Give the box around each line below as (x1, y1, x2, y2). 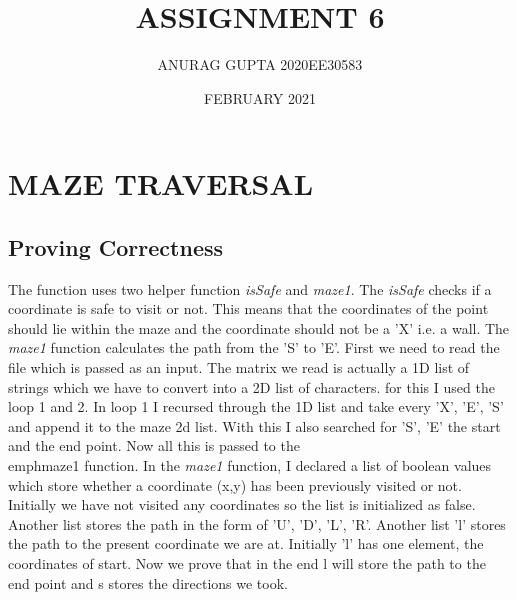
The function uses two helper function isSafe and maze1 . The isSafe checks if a (8, 278, 492, 299)
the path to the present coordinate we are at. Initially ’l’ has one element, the (8, 533, 484, 554)
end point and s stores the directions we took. (8, 572, 288, 593)
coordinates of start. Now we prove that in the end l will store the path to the (8, 553, 486, 574)
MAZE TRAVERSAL (8, 163, 314, 204)
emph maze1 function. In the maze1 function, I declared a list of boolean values (8, 455, 492, 476)
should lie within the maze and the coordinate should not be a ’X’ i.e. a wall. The (8, 317, 510, 338)
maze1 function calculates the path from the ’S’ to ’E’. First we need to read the (8, 337, 500, 358)
